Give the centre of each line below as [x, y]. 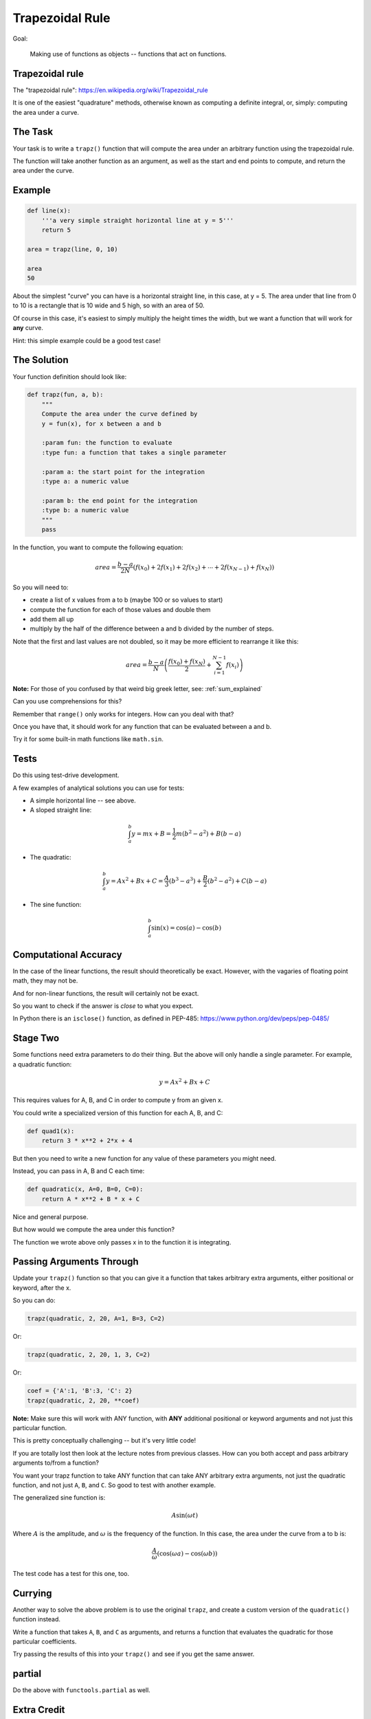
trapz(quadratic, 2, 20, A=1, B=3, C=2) [96, 1319]
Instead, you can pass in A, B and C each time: [79, 1171]
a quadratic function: [42, 1064]
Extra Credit [39, 1710]
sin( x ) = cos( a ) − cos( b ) [187, 928]
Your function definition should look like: [70, 376]
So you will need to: [41, 587]
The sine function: [56, 905]
